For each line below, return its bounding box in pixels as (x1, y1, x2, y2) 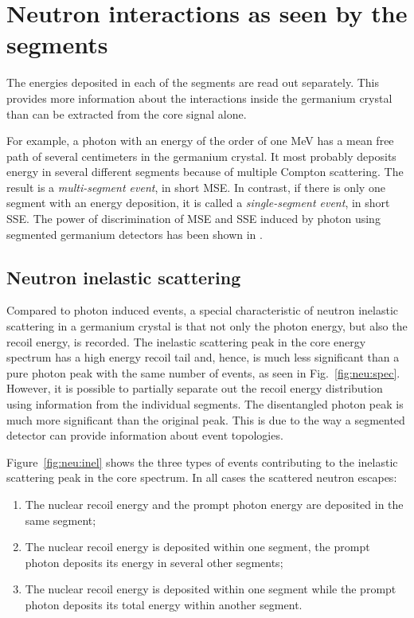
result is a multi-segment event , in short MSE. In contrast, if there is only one (6, 178, 385, 195)
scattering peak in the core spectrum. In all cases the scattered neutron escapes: (6, 469, 397, 486)
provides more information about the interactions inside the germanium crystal (6, 89, 393, 106)
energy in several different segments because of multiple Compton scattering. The (6, 163, 404, 180)
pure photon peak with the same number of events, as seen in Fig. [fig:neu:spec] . (6, 364, 400, 381)
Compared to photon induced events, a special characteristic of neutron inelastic (6, 302, 399, 319)
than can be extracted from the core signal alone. (6, 105, 247, 122)
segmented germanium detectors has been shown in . (6, 225, 263, 242)
